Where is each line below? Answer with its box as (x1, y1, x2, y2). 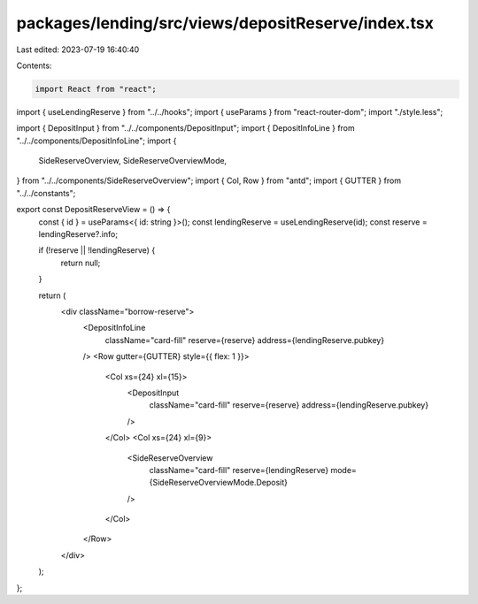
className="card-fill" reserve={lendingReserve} (149, 464, 329, 475)
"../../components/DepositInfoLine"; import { (16, 135, 177, 146)
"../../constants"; (16, 187, 76, 198)
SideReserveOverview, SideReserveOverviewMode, (38, 156, 227, 166)
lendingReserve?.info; (38, 229, 119, 240)
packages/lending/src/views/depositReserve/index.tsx (16, 13, 434, 33)
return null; (60, 257, 101, 268)
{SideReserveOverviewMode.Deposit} (149, 478, 288, 488)
